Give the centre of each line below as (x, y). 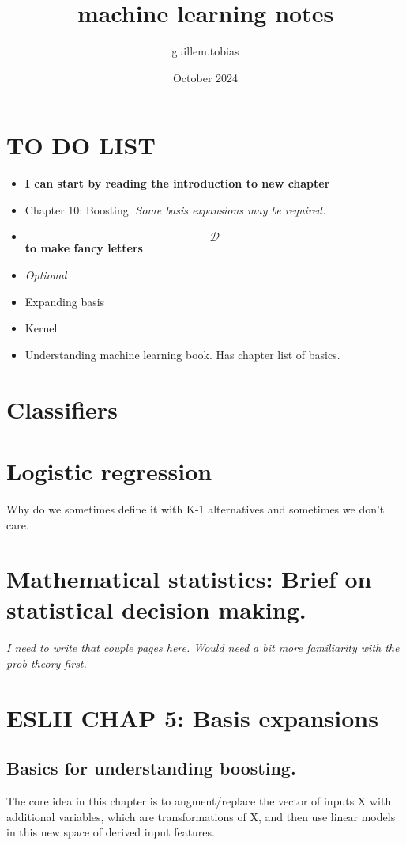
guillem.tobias (205, 51)
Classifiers (62, 409)
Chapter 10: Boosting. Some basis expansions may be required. (175, 209)
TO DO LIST (81, 145)
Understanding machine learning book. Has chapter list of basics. (182, 354)
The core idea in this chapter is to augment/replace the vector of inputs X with (199, 801)
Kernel (41, 328)
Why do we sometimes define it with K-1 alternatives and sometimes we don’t (195, 508)
